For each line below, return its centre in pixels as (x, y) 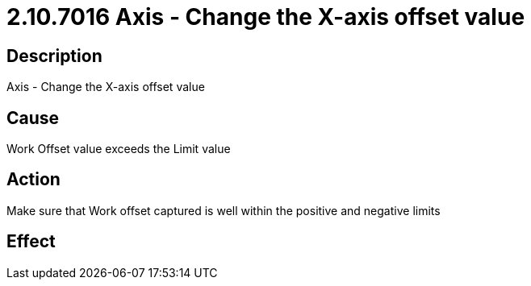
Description (54, 56)
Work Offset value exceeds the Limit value (119, 149)
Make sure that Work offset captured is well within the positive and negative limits (224, 210)
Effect (31, 242)
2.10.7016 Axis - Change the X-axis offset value (266, 17)
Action (33, 180)
